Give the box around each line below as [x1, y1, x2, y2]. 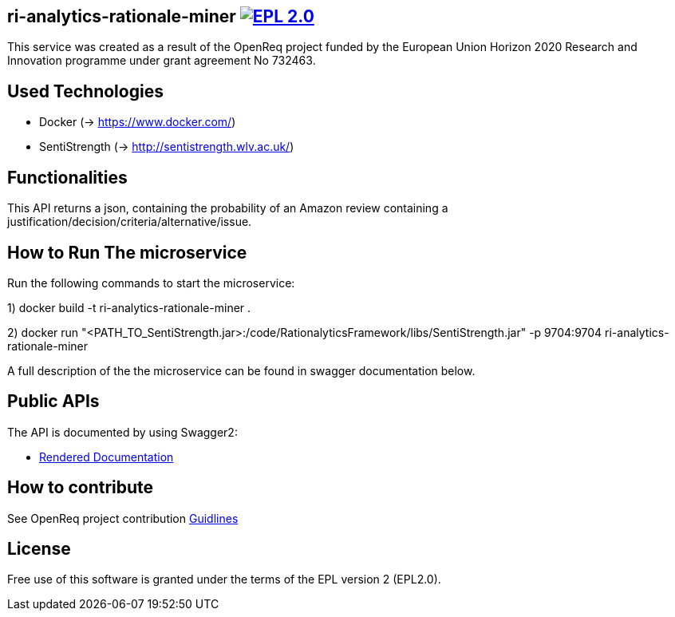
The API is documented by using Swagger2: [7, 425, 238, 439]
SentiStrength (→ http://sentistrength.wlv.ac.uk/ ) [39, 140, 294, 154]
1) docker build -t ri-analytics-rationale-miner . [7, 300, 251, 314]
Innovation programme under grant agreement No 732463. [7, 53, 316, 68]
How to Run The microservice [7, 242, 247, 263]
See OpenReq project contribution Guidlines [7, 511, 239, 525]
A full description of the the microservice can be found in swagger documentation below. [7, 363, 476, 378]
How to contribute [7, 477, 154, 498]
